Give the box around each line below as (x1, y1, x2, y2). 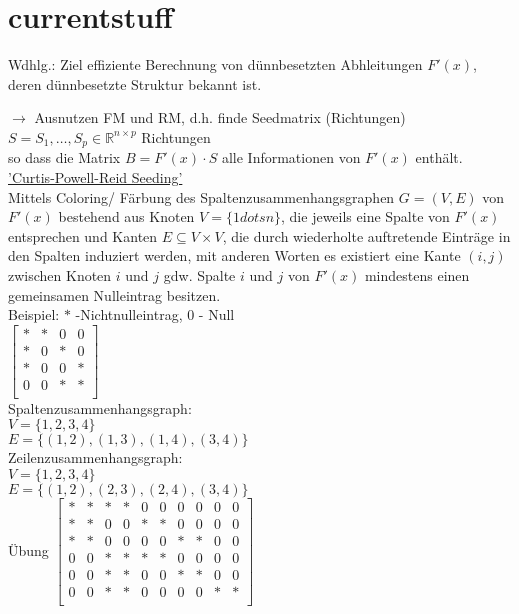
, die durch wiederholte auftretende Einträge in (222, 225, 511, 246)
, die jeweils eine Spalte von (281, 206, 450, 227)
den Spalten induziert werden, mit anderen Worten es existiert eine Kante (8, 245, 461, 266)
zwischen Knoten (8, 264, 112, 285)
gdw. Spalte (163, 264, 236, 285)
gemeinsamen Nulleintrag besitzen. (8, 284, 221, 305)
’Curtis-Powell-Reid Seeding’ (8, 166, 183, 187)
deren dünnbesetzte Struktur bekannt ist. (8, 73, 262, 94)
